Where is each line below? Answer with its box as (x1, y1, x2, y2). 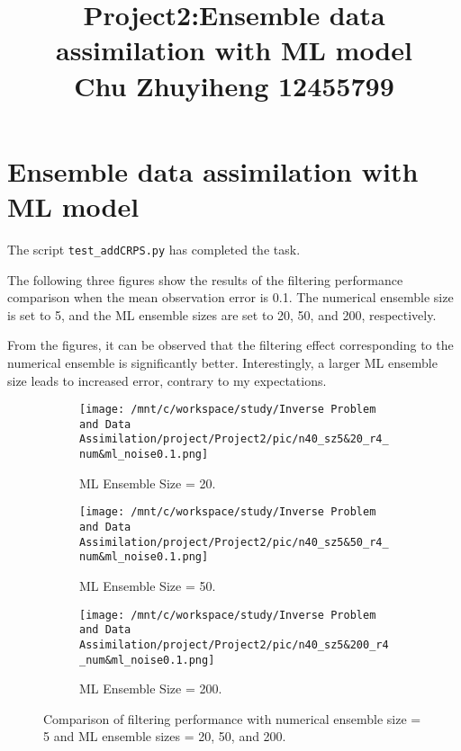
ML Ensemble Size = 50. (79, 576, 216, 595)
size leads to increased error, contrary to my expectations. (7, 371, 327, 389)
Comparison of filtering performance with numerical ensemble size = (43, 709, 421, 728)
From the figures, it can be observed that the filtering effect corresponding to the (7, 335, 454, 354)
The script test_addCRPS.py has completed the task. (7, 239, 301, 258)
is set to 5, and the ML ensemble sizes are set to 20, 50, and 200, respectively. (7, 305, 437, 324)
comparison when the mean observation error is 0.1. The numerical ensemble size (7, 288, 454, 307)
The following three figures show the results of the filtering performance (7, 270, 403, 289)
